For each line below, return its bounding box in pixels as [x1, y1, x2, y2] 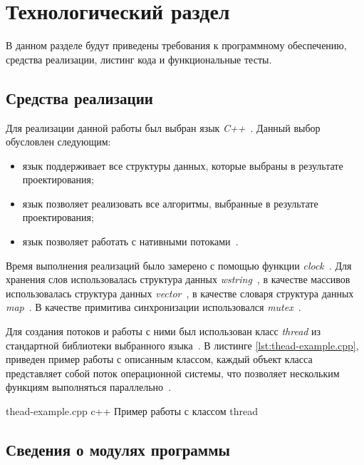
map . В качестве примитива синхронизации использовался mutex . [6, 300, 301, 315]
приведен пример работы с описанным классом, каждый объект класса [6, 352, 313, 367]
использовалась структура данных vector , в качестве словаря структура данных [6, 285, 354, 300]
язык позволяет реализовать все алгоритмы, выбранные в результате [22, 195, 318, 210]
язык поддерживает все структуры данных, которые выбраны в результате [22, 158, 343, 173]
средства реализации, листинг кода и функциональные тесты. [6, 51, 272, 66]
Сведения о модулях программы [6, 439, 230, 460]
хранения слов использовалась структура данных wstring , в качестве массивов [6, 272, 350, 287]
